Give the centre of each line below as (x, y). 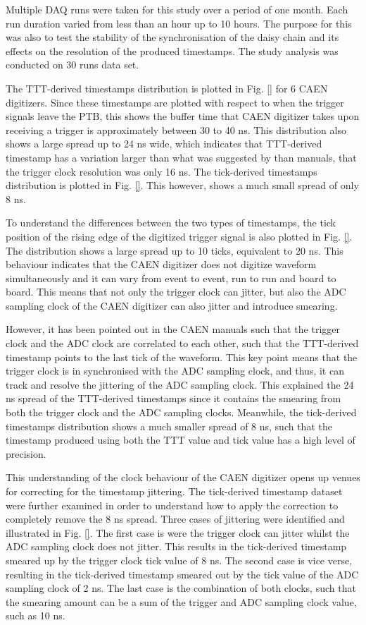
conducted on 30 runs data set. (72, 65)
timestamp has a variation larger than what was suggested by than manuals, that (181, 157)
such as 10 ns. (36, 615)
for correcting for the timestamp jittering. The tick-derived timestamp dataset (174, 491)
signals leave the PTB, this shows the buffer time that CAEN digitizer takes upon (183, 116)
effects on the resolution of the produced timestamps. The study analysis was (172, 50)
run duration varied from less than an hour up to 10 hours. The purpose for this (179, 23)
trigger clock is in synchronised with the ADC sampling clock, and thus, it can (175, 371)
